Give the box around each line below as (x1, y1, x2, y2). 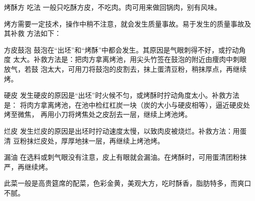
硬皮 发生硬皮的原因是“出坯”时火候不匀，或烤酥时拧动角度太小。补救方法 (4, 90, 239, 100)
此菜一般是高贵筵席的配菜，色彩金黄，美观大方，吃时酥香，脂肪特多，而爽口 (4, 178, 251, 188)
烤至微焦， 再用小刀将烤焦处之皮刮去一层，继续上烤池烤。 (4, 109, 192, 119)
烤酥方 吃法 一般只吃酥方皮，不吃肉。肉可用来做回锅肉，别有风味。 (4, 2, 222, 12)
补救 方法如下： (10, 28, 61, 38)
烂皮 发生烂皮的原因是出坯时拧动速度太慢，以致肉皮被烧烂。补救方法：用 (4, 125, 240, 136)
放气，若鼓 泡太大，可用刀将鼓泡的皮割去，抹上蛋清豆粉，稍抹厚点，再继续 (4, 63, 247, 74)
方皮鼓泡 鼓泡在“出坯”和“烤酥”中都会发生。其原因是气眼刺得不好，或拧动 (4, 44, 239, 55)
